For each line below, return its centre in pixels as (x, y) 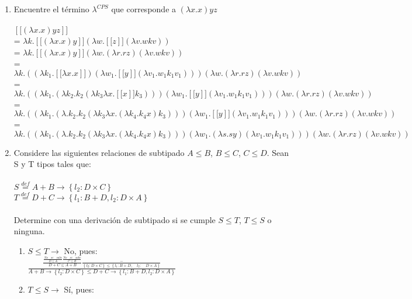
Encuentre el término (51, 9)
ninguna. (29, 231)
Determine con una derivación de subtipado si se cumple (115, 219)
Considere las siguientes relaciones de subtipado (99, 152)
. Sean (278, 152)
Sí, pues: (79, 289)
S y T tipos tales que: (52, 164)
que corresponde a (144, 9)
